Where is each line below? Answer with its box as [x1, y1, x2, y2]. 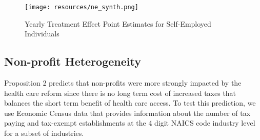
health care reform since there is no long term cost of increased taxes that [4, 87, 236, 98]
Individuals [25, 28, 59, 39]
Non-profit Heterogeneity [4, 53, 141, 69]
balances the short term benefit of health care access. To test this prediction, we [4, 97, 256, 108]
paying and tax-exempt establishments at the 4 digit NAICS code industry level [4, 117, 255, 128]
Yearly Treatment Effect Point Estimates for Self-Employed [25, 18, 211, 29]
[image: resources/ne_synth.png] [25, 4, 138, 11]
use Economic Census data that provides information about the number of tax [4, 107, 251, 118]
